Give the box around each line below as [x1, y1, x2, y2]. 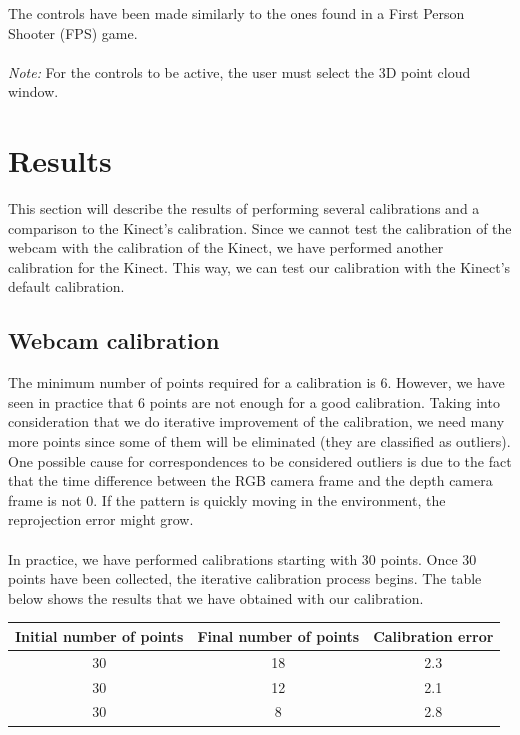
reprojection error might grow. [8, 509, 194, 530]
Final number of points [197, 625, 360, 646]
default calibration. [8, 276, 125, 297]
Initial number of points [15, 625, 184, 646]
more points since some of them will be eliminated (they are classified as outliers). [8, 431, 511, 452]
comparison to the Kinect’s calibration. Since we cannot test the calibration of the [8, 217, 512, 238]
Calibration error [373, 625, 494, 646]
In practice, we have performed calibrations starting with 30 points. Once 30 [8, 548, 477, 569]
